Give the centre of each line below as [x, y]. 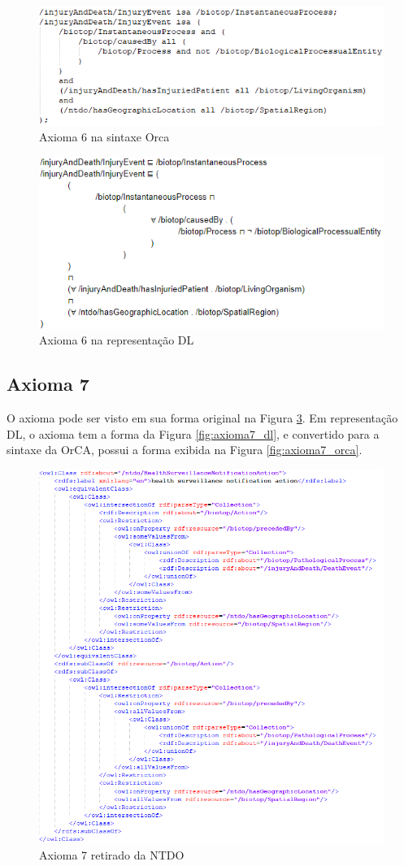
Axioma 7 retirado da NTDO [112, 854]
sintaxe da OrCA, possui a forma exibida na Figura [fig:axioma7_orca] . [185, 450]
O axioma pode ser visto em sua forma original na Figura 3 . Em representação [202, 418]
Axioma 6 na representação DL [117, 340]
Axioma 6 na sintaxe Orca [104, 137]
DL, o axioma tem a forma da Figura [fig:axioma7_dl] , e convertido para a [193, 433]
